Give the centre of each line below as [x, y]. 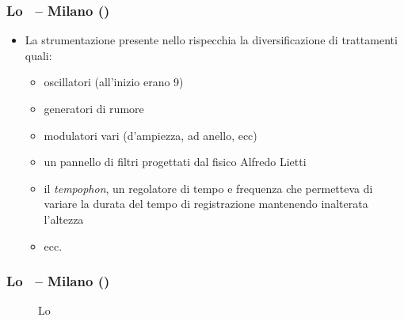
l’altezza [64, 219]
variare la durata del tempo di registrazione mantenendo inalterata [206, 204]
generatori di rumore [94, 108]
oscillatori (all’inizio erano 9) [114, 82]
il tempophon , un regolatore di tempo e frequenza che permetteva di [208, 188]
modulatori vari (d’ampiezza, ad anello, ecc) [151, 135]
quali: [38, 55]
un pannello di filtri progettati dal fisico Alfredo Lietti [175, 162]
